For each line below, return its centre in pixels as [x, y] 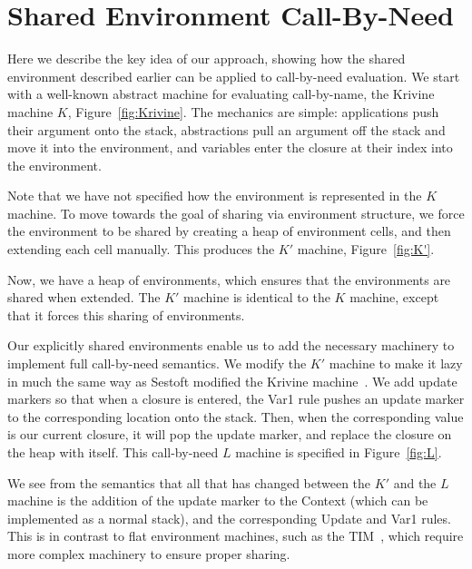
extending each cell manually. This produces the [141, 249]
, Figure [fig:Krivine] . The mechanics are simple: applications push [253, 111]
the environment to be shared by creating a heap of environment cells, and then [229, 231]
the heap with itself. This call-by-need [113, 452]
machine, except [394, 297]
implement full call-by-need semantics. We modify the [157, 363]
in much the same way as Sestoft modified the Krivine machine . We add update [232, 381]
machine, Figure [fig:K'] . [366, 249]
